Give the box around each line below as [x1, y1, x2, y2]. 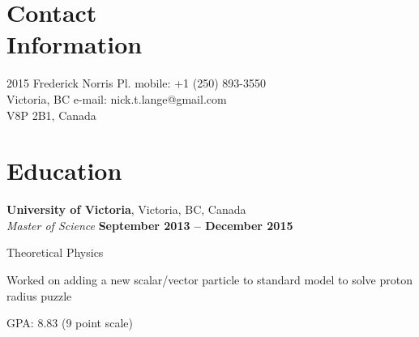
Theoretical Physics [6, 244, 104, 261]
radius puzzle [6, 287, 72, 304]
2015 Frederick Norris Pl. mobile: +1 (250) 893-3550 [6, 75, 266, 92]
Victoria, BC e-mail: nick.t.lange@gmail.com [6, 90, 227, 107]
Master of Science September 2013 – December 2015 [6, 216, 293, 233]
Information [6, 28, 143, 61]
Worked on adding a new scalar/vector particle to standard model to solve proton [6, 271, 413, 288]
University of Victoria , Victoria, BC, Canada [6, 201, 246, 218]
